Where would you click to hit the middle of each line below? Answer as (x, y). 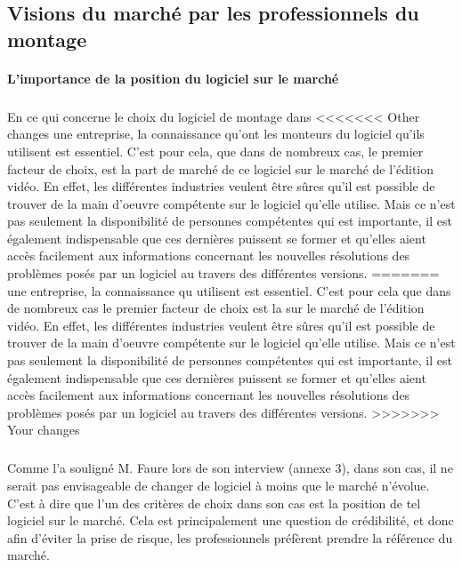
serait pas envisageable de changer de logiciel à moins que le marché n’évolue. (219, 485)
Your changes (44, 430)
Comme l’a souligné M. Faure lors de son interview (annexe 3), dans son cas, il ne (230, 468)
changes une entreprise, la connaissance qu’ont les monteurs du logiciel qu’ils (216, 134)
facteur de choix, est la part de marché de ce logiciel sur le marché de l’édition (221, 168)
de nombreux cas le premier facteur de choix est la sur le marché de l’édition (216, 308)
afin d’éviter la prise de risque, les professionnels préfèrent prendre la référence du (230, 537)
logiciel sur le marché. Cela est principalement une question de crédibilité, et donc (231, 520)
